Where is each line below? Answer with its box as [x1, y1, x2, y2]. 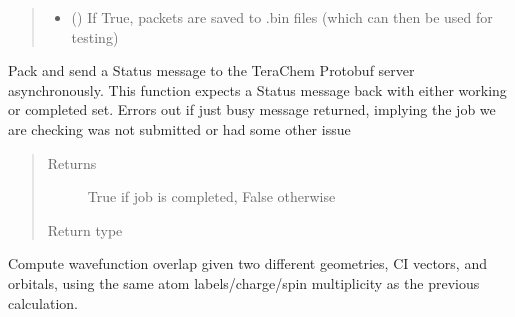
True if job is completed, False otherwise [87, 186, 336, 207]
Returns [47, 152, 97, 173]
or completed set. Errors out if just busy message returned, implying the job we [8, 99, 496, 120]
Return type [47, 219, 123, 240]
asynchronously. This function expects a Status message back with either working [8, 79, 507, 100]
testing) [71, 26, 119, 47]
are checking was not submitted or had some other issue [8, 118, 351, 139]
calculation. [8, 292, 79, 313]
